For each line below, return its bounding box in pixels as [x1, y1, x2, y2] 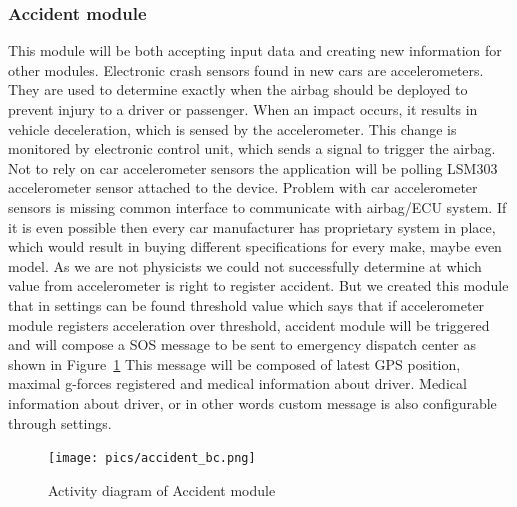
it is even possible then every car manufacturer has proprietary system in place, [8, 216, 496, 237]
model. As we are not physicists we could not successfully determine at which [8, 255, 482, 276]
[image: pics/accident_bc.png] [48, 451, 256, 466]
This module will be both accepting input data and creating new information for [8, 40, 502, 61]
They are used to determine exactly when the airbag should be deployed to [8, 79, 468, 100]
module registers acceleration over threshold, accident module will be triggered [8, 314, 490, 335]
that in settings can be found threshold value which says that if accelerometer [8, 294, 485, 315]
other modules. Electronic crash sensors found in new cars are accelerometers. [8, 59, 484, 80]
